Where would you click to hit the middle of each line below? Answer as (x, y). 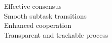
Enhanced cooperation (38, 25)
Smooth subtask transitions (45, 15)
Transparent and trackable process (56, 34)
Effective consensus (33, 6)
